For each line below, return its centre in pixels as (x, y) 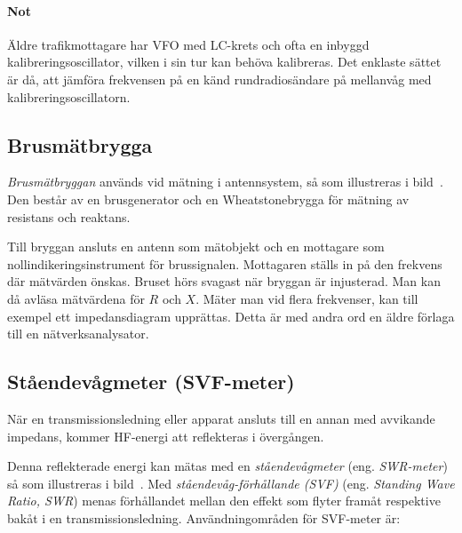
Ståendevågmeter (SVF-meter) (151, 382)
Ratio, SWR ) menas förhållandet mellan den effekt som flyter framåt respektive (224, 501)
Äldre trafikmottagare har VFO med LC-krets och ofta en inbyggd (188, 44)
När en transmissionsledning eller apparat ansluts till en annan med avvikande (221, 418)
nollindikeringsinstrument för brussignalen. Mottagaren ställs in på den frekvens (225, 263)
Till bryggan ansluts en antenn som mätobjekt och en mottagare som (196, 247)
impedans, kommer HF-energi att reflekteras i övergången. (166, 436)
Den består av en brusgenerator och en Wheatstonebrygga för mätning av (208, 199)
